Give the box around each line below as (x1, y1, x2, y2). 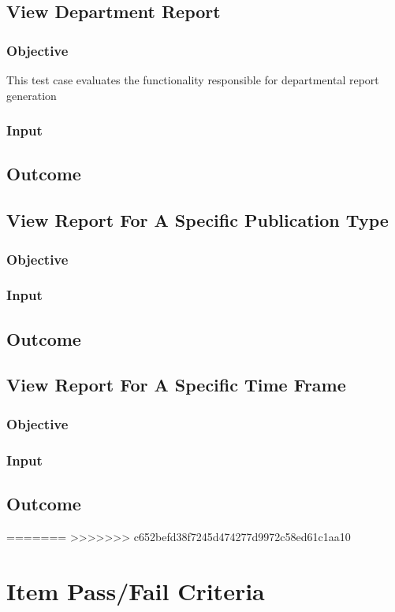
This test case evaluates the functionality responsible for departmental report (6, 72, 379, 87)
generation (6, 87, 57, 103)
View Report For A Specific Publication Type (6, 208, 389, 232)
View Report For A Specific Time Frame (6, 373, 346, 397)
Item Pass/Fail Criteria (6, 574, 265, 606)
